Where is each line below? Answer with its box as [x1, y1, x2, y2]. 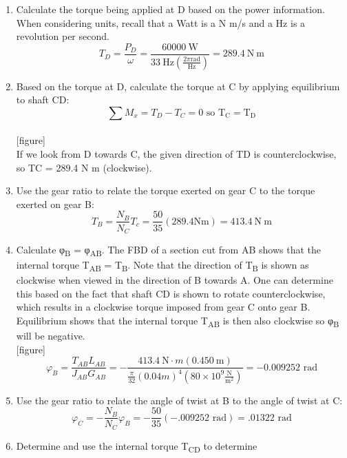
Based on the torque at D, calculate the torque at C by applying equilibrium [16, 79, 340, 93]
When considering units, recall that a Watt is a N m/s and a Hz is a [16, 15, 306, 30]
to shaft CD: [16, 92, 70, 107]
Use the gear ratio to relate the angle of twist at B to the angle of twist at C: [16, 393, 343, 407]
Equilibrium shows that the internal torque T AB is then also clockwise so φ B [16, 313, 339, 329]
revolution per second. [16, 29, 109, 43]
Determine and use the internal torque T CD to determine [16, 438, 257, 455]
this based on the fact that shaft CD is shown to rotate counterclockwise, [16, 286, 326, 300]
